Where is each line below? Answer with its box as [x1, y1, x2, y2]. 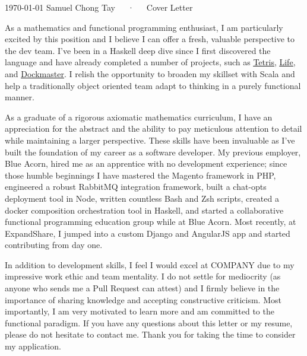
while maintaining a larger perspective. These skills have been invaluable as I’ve [5, 133, 295, 146]
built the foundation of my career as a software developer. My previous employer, [5, 145, 301, 158]
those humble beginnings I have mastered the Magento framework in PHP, [5, 169, 276, 181]
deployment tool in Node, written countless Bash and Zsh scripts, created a [5, 192, 279, 204]
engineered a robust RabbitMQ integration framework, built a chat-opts [5, 180, 267, 193]
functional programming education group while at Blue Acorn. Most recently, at [5, 215, 296, 228]
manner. [5, 91, 34, 103]
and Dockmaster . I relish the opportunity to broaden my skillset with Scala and [5, 67, 295, 80]
